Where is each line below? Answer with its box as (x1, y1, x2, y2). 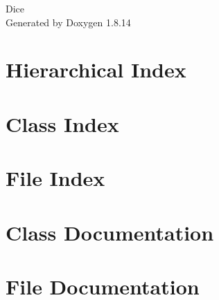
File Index (6, 164, 105, 192)
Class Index (6, 109, 119, 138)
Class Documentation (6, 218, 214, 246)
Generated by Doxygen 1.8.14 (6, 15, 131, 29)
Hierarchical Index (6, 55, 186, 84)
